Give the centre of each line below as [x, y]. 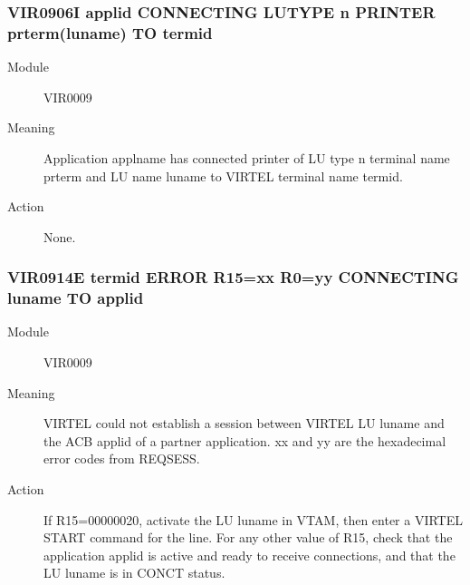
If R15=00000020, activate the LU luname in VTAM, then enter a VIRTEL [253, 519]
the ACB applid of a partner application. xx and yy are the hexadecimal [245, 440]
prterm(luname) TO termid [110, 32]
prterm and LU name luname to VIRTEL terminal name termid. [223, 175]
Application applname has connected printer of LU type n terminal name [247, 157]
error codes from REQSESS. [122, 458]
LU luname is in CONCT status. [134, 573]
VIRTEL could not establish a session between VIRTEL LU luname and [244, 423]
